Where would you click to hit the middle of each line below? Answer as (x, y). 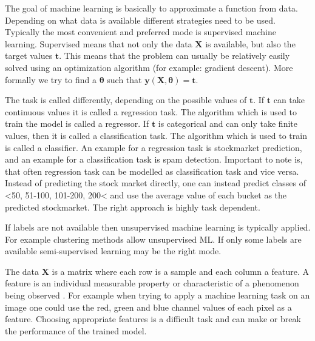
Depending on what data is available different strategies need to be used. (140, 20)
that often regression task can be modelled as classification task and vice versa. (152, 171)
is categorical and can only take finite (228, 123)
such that (124, 79)
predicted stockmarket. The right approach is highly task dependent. (133, 207)
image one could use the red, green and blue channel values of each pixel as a (148, 307)
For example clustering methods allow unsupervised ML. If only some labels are (153, 239)
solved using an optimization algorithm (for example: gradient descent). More (149, 67)
